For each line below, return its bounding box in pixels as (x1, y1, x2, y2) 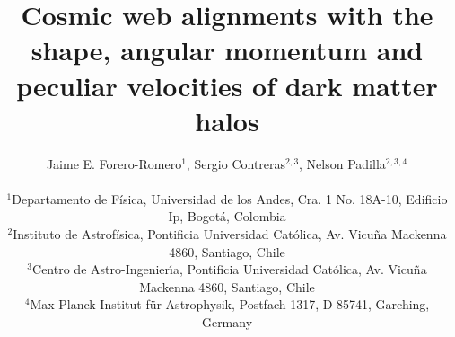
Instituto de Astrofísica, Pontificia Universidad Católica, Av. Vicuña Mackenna (13, 225, 447, 244)
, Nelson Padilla (299, 154, 386, 173)
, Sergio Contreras (186, 154, 286, 173)
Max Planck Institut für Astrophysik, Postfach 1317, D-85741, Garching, (30, 295, 430, 314)
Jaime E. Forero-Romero (46, 154, 182, 173)
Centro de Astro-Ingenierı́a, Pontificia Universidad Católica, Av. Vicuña (32, 260, 427, 279)
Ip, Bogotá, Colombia (168, 207, 286, 226)
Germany (201, 313, 253, 332)
